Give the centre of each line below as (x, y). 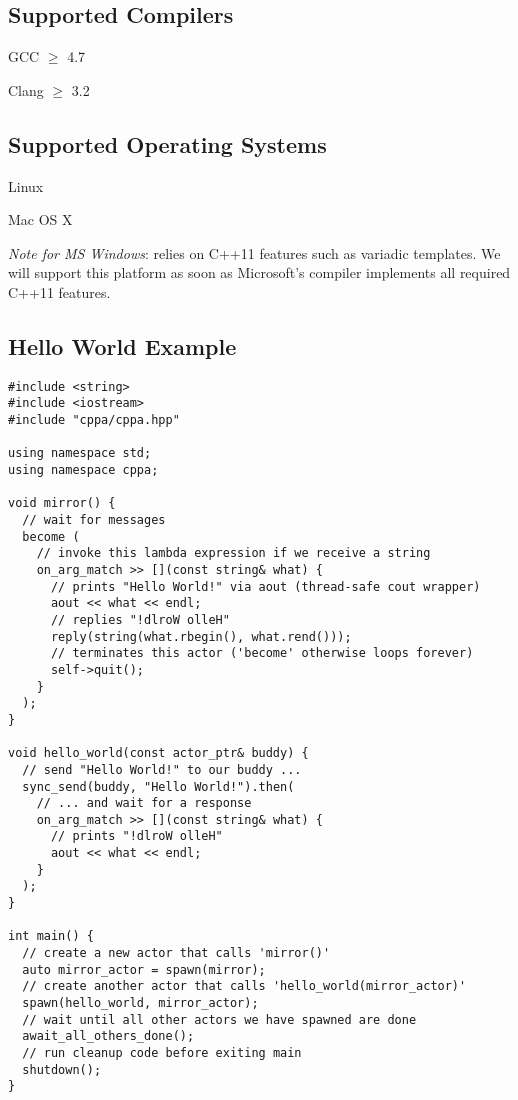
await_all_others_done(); (108, 1036)
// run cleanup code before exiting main (162, 1053)
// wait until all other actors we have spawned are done (219, 1019)
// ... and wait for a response (144, 803)
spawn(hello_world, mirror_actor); (140, 1003)
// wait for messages (94, 520)
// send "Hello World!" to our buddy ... (162, 769)
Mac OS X (40, 219)
